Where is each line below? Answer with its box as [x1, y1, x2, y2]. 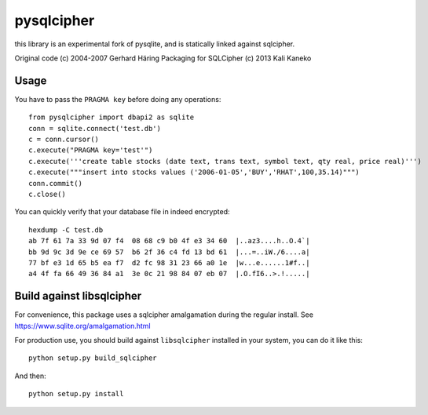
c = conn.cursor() [28, 135, 100, 144]
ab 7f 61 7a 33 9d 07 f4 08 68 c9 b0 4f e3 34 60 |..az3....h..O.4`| [28, 236, 310, 246]
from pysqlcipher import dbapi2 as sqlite [28, 113, 195, 122]
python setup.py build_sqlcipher [28, 354, 157, 362]
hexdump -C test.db [28, 225, 104, 235]
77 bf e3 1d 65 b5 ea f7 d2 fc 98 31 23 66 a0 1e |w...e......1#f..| [28, 258, 310, 267]
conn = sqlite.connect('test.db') [28, 124, 161, 133]
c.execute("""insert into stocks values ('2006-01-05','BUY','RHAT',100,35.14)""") [28, 168, 360, 177]
